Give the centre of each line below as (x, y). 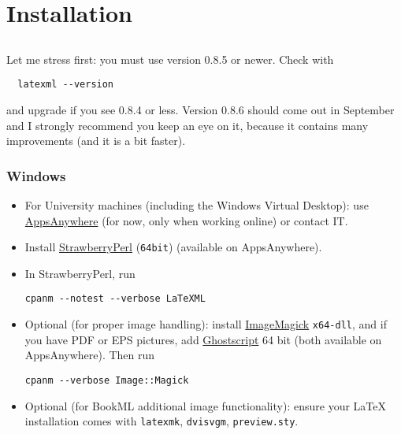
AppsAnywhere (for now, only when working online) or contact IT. (186, 220)
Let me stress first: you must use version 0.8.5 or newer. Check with (170, 59)
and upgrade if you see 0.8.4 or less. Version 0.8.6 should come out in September (200, 110)
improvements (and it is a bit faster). (96, 141)
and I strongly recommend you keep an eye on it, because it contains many (188, 125)
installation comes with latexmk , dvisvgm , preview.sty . (162, 421)
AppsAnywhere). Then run (90, 355)
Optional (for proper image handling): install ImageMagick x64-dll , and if (206, 324)
